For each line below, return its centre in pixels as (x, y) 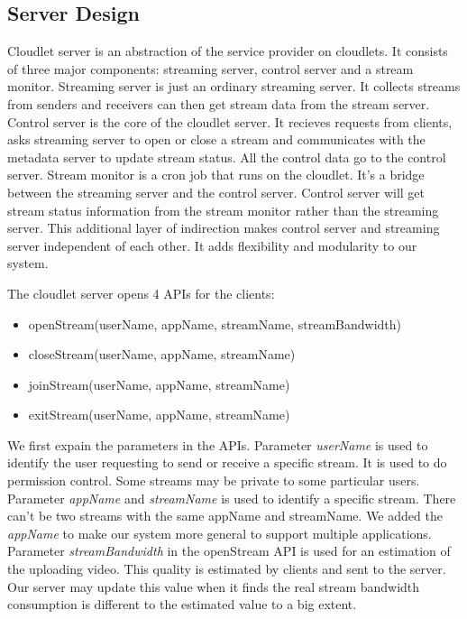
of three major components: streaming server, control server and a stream (211, 68)
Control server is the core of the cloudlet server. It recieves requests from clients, (230, 121)
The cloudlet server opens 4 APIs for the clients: (141, 293)
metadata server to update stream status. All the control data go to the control (227, 157)
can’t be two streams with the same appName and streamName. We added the (225, 516)
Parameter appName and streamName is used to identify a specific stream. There (232, 498)
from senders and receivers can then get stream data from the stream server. (219, 103)
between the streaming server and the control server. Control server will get (216, 192)
